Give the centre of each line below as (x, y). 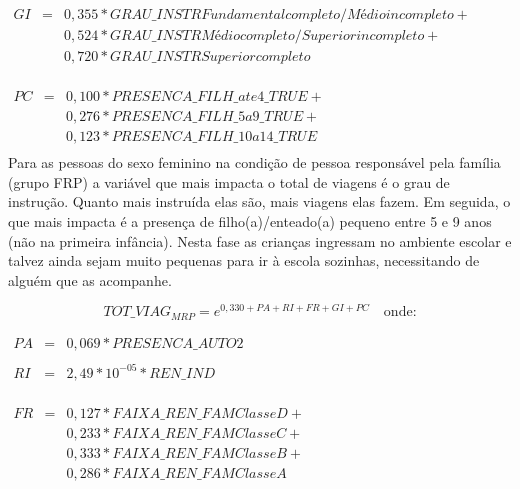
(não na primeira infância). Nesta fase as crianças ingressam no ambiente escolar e (260, 240)
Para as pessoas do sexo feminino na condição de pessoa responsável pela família (254, 162)
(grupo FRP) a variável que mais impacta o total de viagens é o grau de (229, 181)
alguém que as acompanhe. (90, 279)
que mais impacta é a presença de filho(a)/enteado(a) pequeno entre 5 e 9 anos (250, 221)
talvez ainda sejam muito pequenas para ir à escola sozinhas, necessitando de (244, 260)
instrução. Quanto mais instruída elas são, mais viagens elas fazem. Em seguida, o (259, 201)
